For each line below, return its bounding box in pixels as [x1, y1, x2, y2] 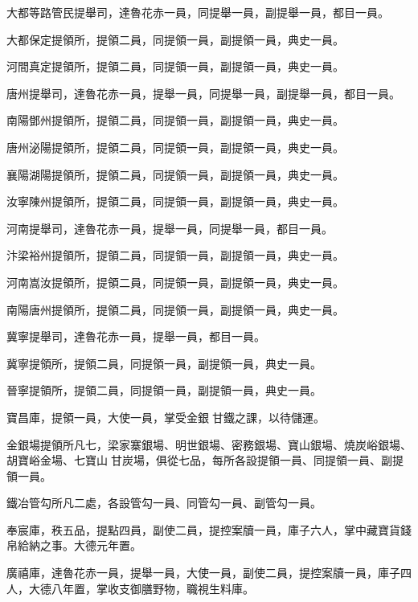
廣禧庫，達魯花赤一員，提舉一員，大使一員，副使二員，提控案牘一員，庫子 [6, 564, 400, 581]
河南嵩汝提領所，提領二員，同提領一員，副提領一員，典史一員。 [6, 273, 344, 290]
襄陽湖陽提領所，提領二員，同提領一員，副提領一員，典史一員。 [6, 166, 344, 182]
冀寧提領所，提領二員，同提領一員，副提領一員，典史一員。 [6, 354, 322, 371]
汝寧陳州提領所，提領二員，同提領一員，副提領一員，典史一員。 [6, 193, 344, 210]
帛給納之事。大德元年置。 [6, 537, 141, 554]
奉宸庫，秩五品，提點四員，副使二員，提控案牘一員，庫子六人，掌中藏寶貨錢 [6, 521, 412, 538]
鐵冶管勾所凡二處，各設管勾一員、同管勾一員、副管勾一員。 [6, 494, 322, 511]
